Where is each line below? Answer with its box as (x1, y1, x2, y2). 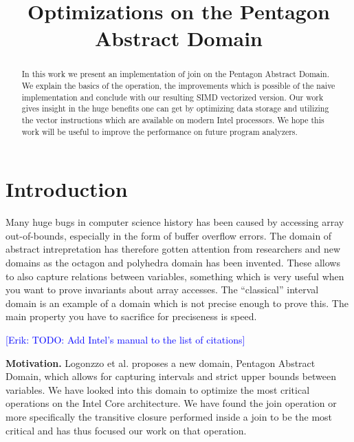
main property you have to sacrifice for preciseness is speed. (5, 309, 257, 324)
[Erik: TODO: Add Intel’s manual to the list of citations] (5, 332, 245, 346)
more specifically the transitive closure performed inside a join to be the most (5, 409, 333, 423)
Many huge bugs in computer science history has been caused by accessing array (5, 215, 344, 229)
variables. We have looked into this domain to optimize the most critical (5, 382, 310, 397)
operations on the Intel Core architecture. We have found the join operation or (5, 396, 337, 410)
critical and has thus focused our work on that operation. (5, 423, 247, 437)
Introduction (5, 175, 128, 203)
